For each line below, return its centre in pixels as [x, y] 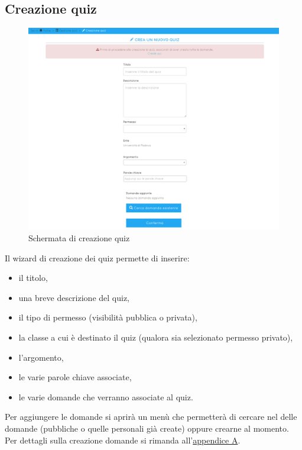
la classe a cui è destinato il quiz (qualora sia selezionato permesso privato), [156, 337]
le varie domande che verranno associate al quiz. [106, 396]
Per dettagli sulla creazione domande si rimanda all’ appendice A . [123, 440]
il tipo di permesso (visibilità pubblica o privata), [108, 317]
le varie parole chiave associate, [75, 377]
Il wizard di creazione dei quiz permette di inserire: [97, 258]
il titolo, [33, 278]
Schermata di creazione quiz [79, 237]
